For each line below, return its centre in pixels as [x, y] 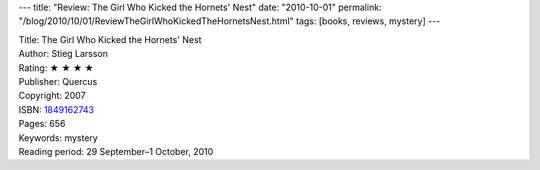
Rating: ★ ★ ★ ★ [56, 67]
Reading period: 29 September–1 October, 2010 [116, 151]
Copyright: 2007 [52, 96]
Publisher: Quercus [58, 81]
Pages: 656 [42, 124]
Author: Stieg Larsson [63, 54]
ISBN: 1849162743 [56, 109]
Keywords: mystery [58, 137]
